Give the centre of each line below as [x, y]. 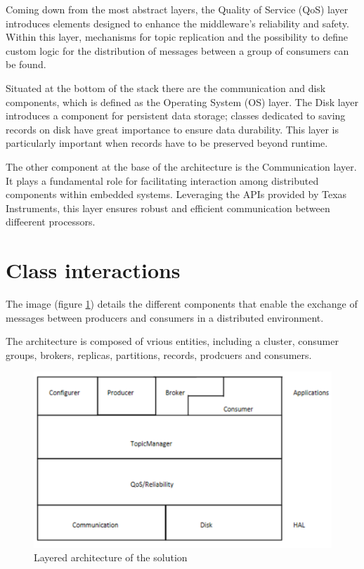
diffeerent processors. [51, 222]
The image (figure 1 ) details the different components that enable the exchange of [182, 304]
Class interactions [93, 270]
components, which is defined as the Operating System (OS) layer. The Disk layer [182, 102]
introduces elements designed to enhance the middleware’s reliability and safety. [177, 23]
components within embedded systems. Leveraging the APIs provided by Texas [176, 194]
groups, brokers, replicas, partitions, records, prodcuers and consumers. [159, 354]
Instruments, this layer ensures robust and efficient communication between [168, 208]
